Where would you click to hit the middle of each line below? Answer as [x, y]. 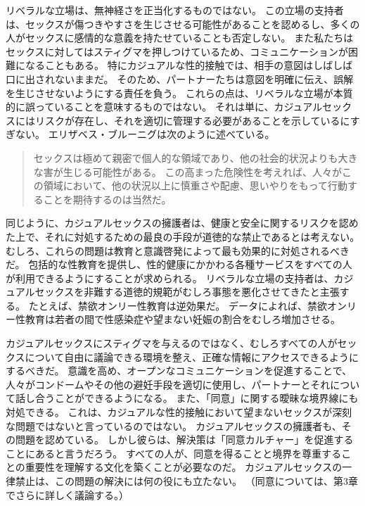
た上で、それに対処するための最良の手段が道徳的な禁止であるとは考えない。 [183, 236]
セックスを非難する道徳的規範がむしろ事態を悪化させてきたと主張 [187, 292]
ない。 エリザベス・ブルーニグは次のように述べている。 [145, 134]
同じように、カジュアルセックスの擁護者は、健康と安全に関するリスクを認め [182, 223]
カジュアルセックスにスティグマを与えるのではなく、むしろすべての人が [172, 343]
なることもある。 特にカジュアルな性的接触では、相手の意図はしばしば [189, 65]
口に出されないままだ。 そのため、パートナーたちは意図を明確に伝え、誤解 [180, 78]
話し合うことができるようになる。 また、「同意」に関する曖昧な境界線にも [187, 398]
